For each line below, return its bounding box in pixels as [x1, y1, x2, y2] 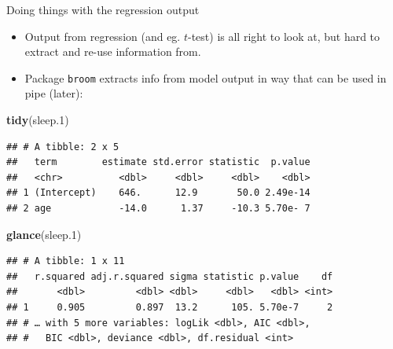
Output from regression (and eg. [24, 28, 181, 44]
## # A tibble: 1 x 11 [6, 255, 125, 267]
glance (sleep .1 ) [6, 226, 82, 242]
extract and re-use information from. [24, 43, 201, 60]
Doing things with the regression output [6, 2, 200, 17]
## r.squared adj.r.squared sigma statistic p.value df [6, 270, 333, 282]
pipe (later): [24, 85, 83, 101]
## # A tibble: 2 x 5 [6, 141, 119, 152]
